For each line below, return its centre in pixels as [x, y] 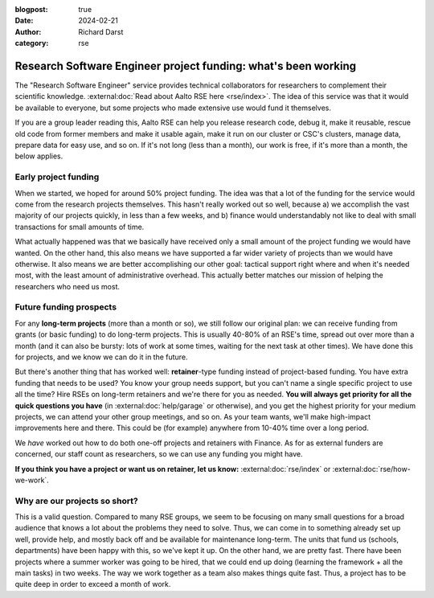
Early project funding [57, 177]
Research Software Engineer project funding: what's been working [186, 66]
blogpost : [31, 9]
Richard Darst [101, 31]
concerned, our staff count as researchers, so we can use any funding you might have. [159, 454]
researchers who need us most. [68, 286]
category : [32, 43]
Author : [28, 31]
